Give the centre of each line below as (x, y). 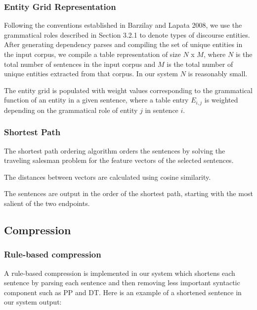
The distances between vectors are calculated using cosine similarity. (107, 177)
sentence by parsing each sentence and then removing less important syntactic (122, 283)
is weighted (221, 100)
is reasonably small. (218, 74)
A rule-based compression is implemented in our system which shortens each (120, 273)
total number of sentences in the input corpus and (80, 64)
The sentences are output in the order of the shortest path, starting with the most (128, 193)
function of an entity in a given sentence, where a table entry (96, 100)
